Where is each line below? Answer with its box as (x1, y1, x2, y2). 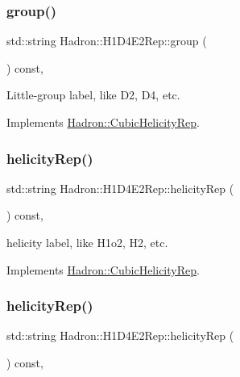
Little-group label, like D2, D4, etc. (6, 86, 180, 103)
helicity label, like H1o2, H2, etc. (6, 234, 168, 250)
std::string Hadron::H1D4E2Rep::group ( (6, 32, 207, 49)
